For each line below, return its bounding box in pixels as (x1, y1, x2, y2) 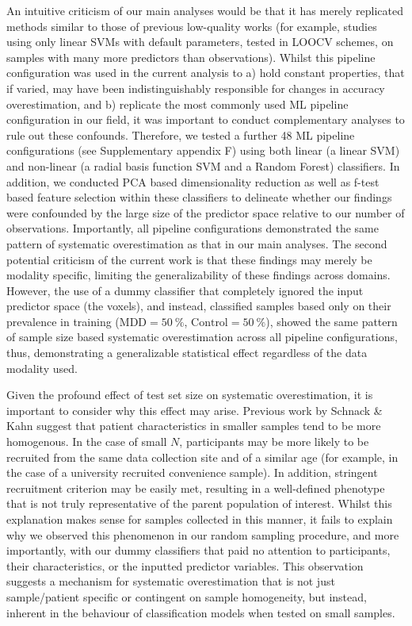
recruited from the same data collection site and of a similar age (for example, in (6, 448, 399, 465)
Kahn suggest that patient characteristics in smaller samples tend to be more (6, 417, 381, 434)
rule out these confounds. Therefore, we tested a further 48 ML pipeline (6, 126, 355, 143)
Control (191, 317, 228, 328)
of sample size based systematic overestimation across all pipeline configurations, (6, 328, 398, 345)
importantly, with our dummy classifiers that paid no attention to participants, (6, 542, 391, 559)
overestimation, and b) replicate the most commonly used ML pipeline (6, 95, 349, 112)
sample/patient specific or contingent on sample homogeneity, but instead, (6, 588, 367, 605)
